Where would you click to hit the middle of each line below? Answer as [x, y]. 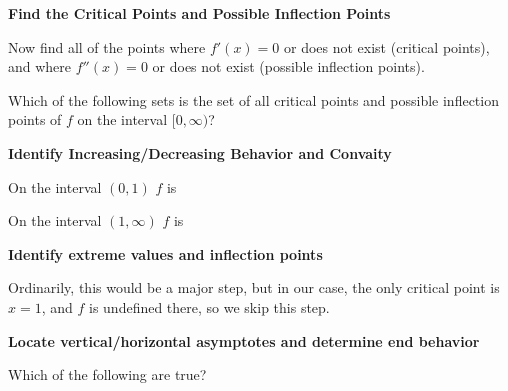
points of [35, 119]
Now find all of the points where [107, 46]
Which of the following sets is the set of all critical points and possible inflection [253, 99]
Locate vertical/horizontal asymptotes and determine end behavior [244, 340]
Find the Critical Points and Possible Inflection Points [199, 13]
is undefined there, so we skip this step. [209, 306]
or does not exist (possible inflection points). [288, 66]
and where [40, 66]
